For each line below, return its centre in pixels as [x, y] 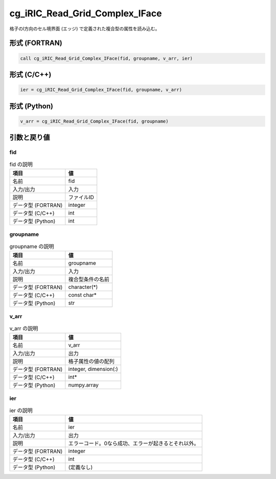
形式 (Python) [31, 106]
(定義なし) [80, 467]
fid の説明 [21, 164]
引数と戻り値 [30, 138]
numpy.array [84, 385]
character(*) [83, 287]
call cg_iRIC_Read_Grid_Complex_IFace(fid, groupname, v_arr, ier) [107, 58]
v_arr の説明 [24, 328]
